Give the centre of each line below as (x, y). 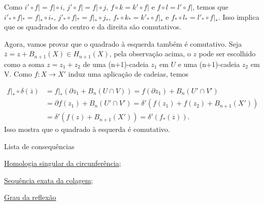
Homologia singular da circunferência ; (63, 163)
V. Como (18, 74)
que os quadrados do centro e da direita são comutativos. (93, 27)
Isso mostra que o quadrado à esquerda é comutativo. (87, 129)
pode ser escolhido (227, 54)
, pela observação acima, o (150, 54)
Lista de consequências (39, 146)
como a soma (24, 64)
